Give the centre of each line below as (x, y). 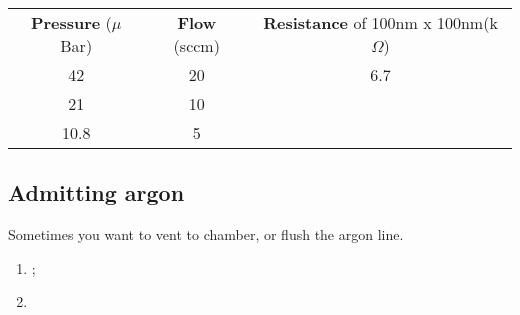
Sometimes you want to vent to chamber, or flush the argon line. (206, 234)
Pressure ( (71, 22)
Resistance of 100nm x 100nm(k (380, 22)
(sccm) (196, 45)
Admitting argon (96, 192)
